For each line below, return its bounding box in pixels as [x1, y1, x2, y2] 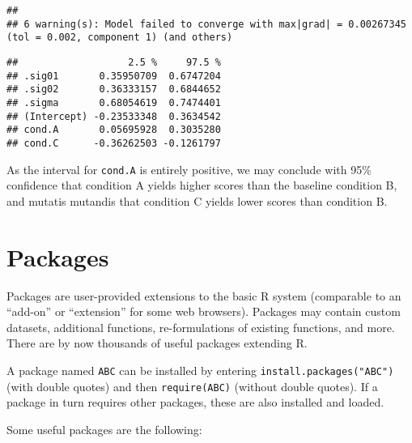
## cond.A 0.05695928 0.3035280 [6, 124, 221, 136]
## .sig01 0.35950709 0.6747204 [6, 70, 221, 82]
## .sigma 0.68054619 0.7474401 [6, 96, 221, 109]
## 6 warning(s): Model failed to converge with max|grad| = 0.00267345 [6, 18, 406, 30]
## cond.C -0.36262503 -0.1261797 [6, 137, 221, 149]
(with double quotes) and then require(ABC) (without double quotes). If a [6, 377, 378, 394]
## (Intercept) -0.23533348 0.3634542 [6, 110, 221, 122]
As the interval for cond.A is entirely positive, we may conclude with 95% [6, 160, 372, 177]
